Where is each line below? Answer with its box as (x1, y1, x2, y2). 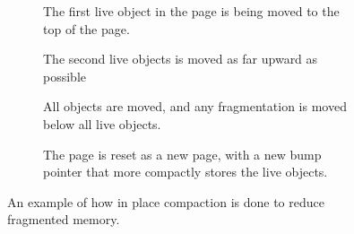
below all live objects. (43, 114, 161, 133)
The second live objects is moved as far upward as (43, 49, 318, 68)
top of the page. (43, 19, 130, 38)
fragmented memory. (7, 210, 120, 229)
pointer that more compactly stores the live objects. (43, 162, 328, 181)
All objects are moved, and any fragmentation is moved (43, 97, 347, 116)
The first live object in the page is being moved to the (43, 2, 340, 20)
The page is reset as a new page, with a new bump (43, 144, 322, 163)
